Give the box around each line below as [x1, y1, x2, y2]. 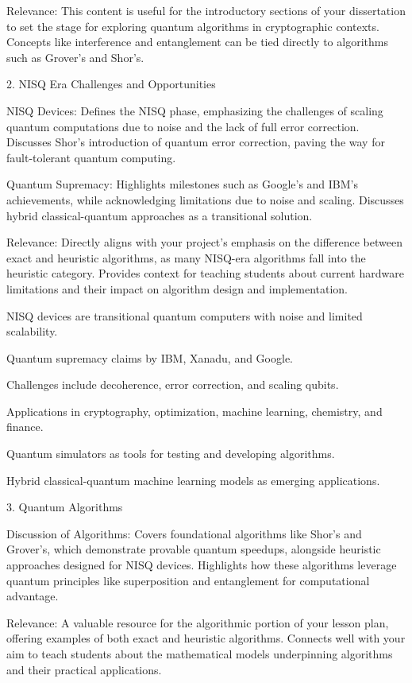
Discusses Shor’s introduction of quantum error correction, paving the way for [6, 134, 385, 150]
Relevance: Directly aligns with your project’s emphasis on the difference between [6, 234, 402, 250]
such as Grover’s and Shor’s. [6, 49, 144, 65]
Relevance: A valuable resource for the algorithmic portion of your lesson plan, [6, 614, 389, 631]
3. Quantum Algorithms [6, 499, 123, 515]
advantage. [6, 588, 59, 604]
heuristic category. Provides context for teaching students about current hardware [6, 265, 404, 281]
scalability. [6, 323, 58, 340]
